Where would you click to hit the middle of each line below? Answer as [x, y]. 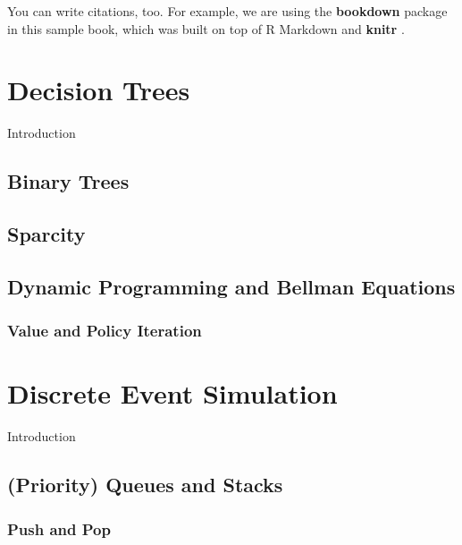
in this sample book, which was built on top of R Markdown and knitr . [206, 28]
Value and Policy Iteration [105, 331]
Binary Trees [68, 181]
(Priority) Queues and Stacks [145, 485]
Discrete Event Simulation [172, 393]
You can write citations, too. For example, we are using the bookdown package [227, 11]
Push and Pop [59, 528]
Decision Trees [99, 90]
